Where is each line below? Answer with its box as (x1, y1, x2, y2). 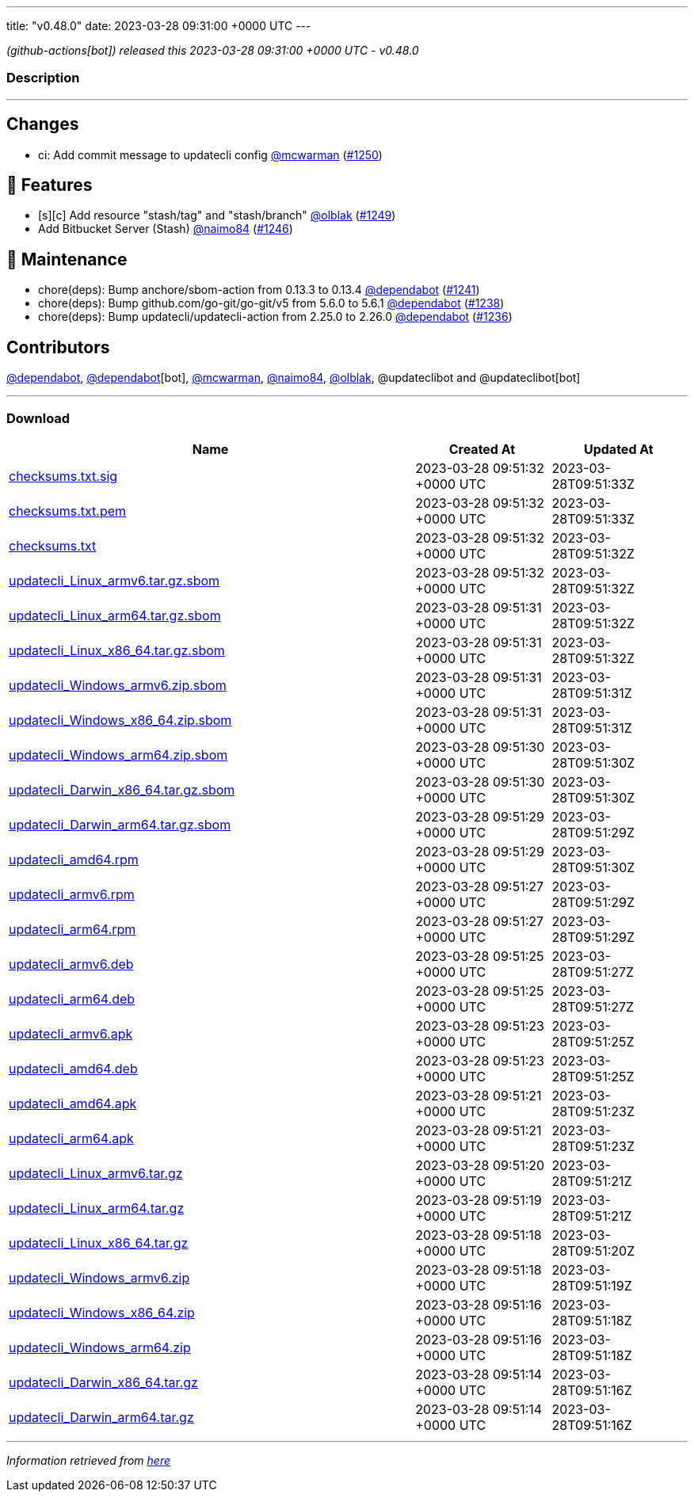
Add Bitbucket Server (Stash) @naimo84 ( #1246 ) (38, 222, 293, 236)
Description (6, 70, 80, 86)
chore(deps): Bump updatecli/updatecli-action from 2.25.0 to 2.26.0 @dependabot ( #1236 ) (38, 310, 513, 324)
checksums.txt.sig (9, 467, 118, 484)
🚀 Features (6, 175, 93, 196)
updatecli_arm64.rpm (9, 921, 136, 937)
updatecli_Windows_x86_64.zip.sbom (9, 711, 232, 728)
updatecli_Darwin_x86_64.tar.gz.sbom (9, 781, 235, 798)
